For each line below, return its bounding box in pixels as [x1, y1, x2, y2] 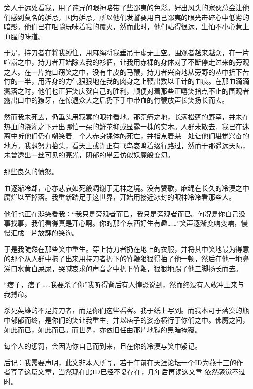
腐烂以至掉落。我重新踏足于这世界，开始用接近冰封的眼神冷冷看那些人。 [4, 192, 235, 202]
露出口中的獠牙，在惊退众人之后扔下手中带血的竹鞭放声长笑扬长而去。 [4, 95, 229, 105]
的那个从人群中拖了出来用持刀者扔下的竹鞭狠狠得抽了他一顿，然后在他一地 [4, 253, 242, 264]
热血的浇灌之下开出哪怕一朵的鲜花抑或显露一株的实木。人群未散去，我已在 [4, 121, 242, 131]
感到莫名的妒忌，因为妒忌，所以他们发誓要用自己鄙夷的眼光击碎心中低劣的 [10, 12, 249, 22]
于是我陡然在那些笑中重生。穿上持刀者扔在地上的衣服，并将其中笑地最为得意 [4, 244, 249, 254]
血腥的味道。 [4, 31, 45, 41]
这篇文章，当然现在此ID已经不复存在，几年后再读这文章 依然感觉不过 [24, 367, 246, 377]
